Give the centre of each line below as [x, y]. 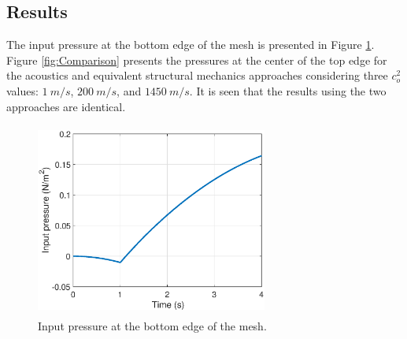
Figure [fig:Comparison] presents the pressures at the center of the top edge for [197, 60]
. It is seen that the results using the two [288, 90]
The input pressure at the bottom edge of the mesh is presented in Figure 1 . [191, 45]
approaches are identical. [66, 106]
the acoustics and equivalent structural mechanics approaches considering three [197, 75]
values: [22, 90]
